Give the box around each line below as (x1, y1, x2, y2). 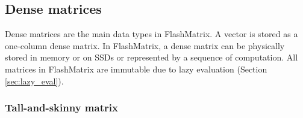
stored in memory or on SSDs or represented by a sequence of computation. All (5, 51, 298, 63)
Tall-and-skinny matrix (5, 100, 118, 115)
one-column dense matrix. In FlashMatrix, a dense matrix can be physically (5, 39, 285, 52)
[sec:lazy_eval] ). (5, 74, 64, 87)
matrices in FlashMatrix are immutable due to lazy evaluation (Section (5, 62, 267, 75)
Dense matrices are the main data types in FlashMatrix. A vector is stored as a (5, 28, 298, 40)
